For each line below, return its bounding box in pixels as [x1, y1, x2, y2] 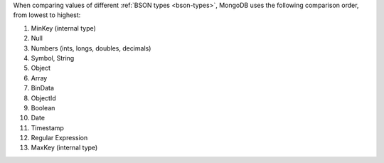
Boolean [31, 103, 55, 112]
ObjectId [31, 93, 56, 102]
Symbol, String [31, 53, 75, 62]
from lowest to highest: [13, 11, 81, 19]
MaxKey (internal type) [31, 143, 98, 152]
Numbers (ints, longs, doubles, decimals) [31, 43, 151, 53]
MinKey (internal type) [31, 23, 96, 32]
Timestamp [31, 123, 64, 132]
